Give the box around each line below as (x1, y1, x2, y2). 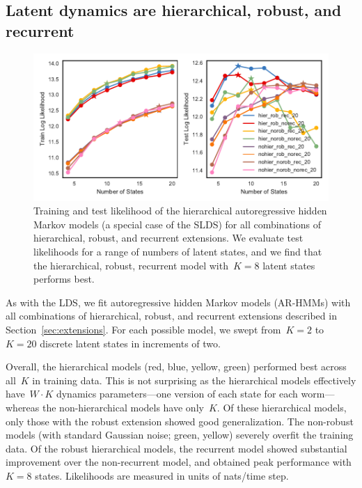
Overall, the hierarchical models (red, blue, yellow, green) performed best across (6, 359, 347, 374)
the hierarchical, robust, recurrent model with (33, 258, 228, 272)
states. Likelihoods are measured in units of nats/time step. (35, 468, 289, 482)
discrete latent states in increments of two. (40, 336, 221, 350)
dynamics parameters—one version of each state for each (56, 386, 298, 401)
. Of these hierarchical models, (217, 400, 347, 414)
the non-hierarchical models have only (42, 400, 204, 414)
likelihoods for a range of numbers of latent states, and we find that (33, 244, 322, 258)
